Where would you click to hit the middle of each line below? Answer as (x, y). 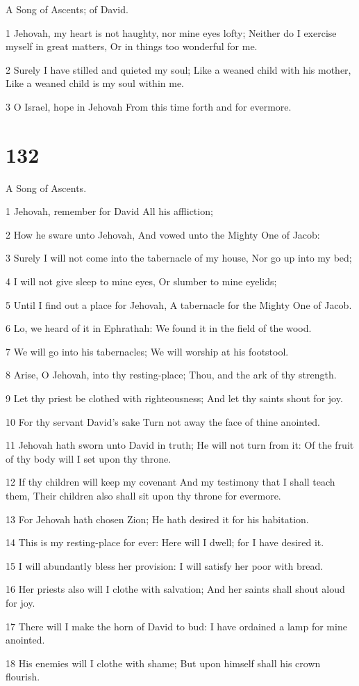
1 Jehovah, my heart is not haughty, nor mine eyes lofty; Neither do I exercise (171, 32)
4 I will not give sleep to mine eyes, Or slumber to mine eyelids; (141, 281)
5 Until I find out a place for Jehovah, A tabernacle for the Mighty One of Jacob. (179, 304)
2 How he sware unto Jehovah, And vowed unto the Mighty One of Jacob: (163, 234)
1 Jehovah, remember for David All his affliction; (109, 211)
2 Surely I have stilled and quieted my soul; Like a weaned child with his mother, (178, 69)
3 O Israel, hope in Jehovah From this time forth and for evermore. (149, 106)
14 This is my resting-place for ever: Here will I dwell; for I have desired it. (165, 542)
